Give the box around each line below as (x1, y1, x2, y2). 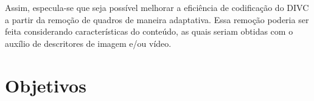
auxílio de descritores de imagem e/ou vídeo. (5, 37, 172, 49)
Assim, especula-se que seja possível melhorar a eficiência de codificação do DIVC (5, 1, 309, 13)
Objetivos (5, 72, 86, 97)
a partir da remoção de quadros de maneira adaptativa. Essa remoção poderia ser (5, 13, 309, 26)
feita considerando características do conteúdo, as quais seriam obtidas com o (5, 25, 293, 38)
